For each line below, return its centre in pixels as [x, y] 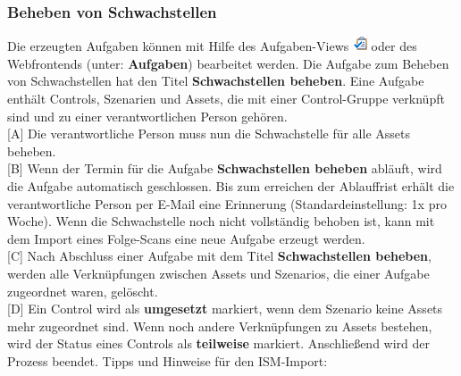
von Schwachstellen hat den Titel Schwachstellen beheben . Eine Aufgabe [216, 81]
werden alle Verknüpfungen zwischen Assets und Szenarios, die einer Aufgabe [218, 273]
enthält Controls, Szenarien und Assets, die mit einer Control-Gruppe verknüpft [226, 98]
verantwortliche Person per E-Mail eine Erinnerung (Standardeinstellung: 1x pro [227, 203]
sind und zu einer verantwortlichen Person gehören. [147, 116]
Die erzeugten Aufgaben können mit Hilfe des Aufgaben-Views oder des [212, 46]
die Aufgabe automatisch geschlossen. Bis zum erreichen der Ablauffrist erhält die [231, 185]
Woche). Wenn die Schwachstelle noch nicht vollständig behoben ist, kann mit [221, 221]
